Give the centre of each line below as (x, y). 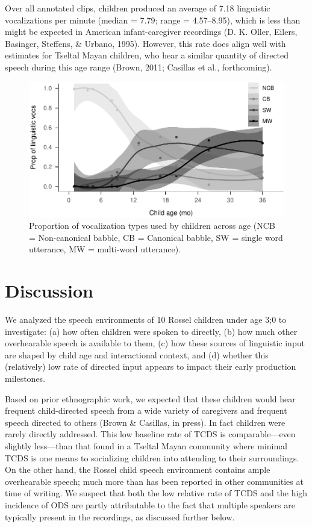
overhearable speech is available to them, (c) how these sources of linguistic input (155, 343)
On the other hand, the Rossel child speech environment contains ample (138, 469)
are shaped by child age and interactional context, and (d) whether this (137, 354)
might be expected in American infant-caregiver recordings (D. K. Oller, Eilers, (151, 32)
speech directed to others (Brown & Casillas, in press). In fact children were (145, 422)
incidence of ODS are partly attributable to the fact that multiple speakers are (150, 505)
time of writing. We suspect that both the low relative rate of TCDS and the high (156, 493)
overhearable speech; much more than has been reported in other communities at (154, 481)
